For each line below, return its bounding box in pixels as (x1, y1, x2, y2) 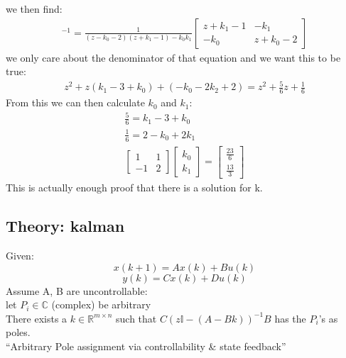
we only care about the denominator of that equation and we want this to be (6, 50, 341, 65)
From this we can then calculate (6, 95, 145, 110)
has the (274, 311, 306, 325)
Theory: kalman (6, 215, 125, 237)
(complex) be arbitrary (51, 297, 151, 312)
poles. (6, 325, 31, 340)
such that (116, 311, 157, 325)
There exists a (6, 311, 67, 325)
